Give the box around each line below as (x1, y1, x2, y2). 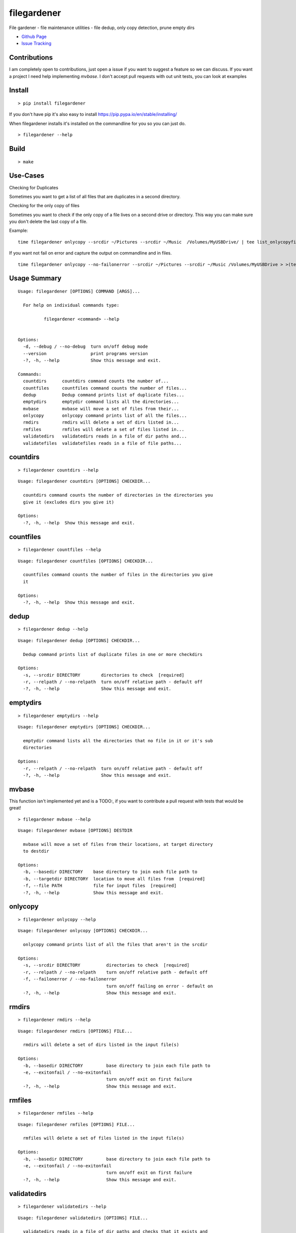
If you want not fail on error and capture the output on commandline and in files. (9, 250, 172, 256)
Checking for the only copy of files (9, 203, 80, 209)
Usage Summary (9, 274, 62, 283)
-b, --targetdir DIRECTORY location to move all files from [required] (23, 876, 205, 881)
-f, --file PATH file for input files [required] (23, 883, 177, 889)
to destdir (23, 848, 49, 854)
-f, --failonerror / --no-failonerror (23, 977, 117, 982)
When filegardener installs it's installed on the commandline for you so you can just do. (9, 120, 186, 126)
